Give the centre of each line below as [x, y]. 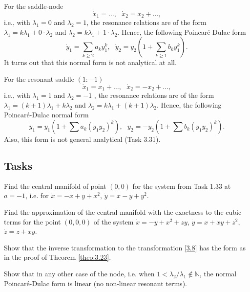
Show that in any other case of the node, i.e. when [79, 274]
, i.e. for [37, 195]
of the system [114, 221]
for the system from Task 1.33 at [182, 186]
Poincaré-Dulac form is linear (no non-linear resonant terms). [95, 283]
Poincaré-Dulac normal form [46, 114]
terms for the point [32, 221]
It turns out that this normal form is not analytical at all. [90, 62]
